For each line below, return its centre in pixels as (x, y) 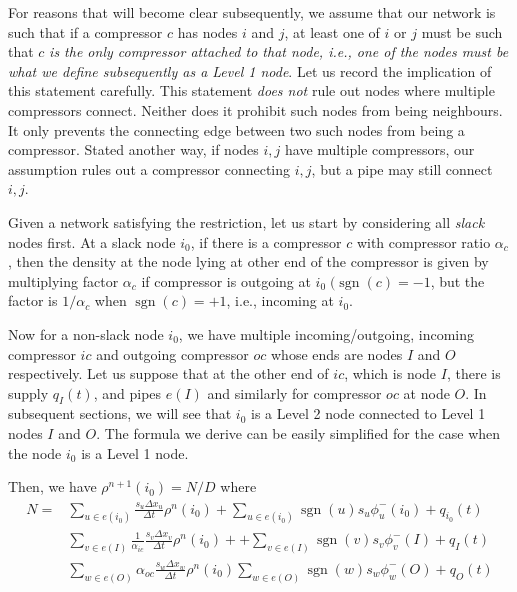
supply (28, 392)
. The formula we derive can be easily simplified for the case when (298, 433)
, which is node (390, 373)
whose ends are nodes (337, 353)
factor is (33, 300)
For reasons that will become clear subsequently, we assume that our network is (252, 12)
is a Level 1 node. (135, 452)
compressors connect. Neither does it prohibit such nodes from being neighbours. (255, 109)
